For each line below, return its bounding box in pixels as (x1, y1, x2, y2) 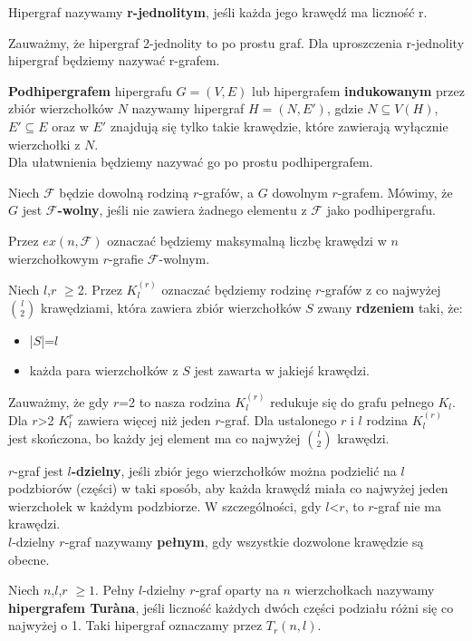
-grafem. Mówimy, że (337, 182, 453, 201)
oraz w (52, 116, 89, 135)
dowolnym (272, 182, 328, 201)
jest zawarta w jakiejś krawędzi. (194, 361, 371, 380)
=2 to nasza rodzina (119, 392, 231, 411)
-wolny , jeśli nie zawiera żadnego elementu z (57, 200, 307, 219)
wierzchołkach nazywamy (294, 580, 435, 599)
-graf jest (14, 461, 63, 480)
